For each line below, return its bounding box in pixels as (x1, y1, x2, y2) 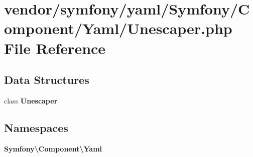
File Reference (4, 37, 106, 58)
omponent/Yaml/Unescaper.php (4, 18, 232, 38)
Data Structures (4, 72, 89, 87)
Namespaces (4, 119, 68, 135)
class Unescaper (4, 95, 58, 105)
